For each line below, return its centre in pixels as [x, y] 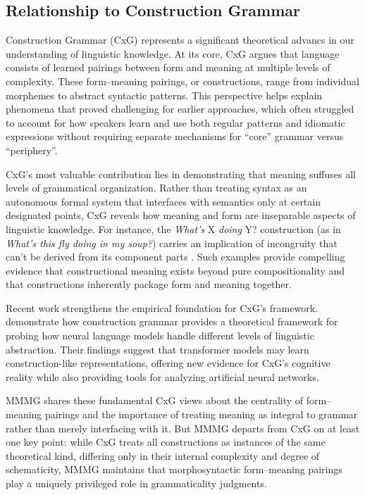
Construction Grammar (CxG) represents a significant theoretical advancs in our [180, 40]
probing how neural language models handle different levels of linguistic [160, 336]
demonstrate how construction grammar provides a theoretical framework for [172, 321]
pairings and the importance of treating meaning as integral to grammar [201, 414]
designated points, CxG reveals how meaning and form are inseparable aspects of [181, 215]
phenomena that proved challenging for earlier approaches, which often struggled [180, 109]
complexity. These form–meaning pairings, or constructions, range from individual [182, 81]
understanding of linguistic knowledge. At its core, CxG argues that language [173, 53]
